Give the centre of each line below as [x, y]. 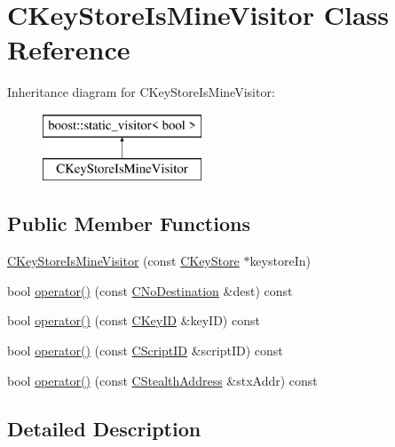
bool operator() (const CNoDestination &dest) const [150, 290]
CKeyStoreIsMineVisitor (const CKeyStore [123, 261]
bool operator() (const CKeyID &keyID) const [134, 320]
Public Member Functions [129, 223]
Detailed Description [104, 428]
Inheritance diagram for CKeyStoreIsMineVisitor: [141, 92]
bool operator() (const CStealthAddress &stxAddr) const [162, 380]
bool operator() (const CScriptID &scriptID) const [145, 351]
